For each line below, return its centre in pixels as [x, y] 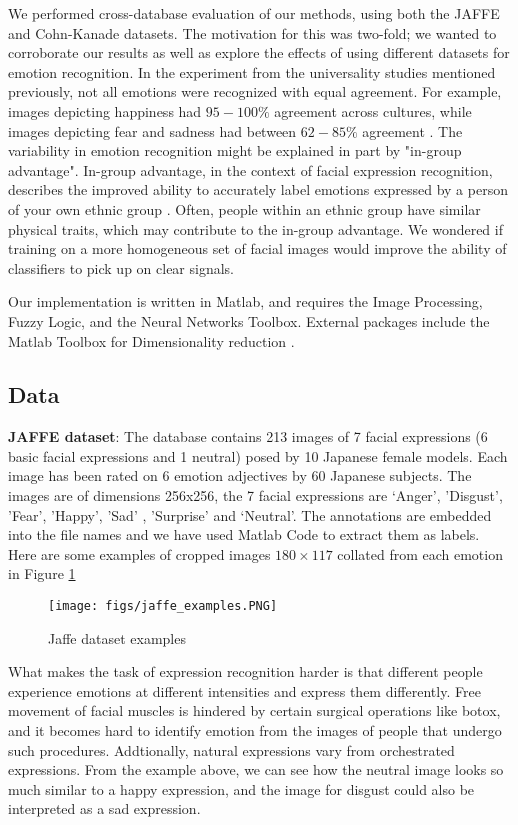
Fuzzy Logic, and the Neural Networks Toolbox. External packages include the [249, 320]
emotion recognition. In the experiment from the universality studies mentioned [252, 71]
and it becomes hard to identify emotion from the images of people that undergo [255, 730]
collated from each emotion [420, 553]
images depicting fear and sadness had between [152, 130]
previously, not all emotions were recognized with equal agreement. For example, [255, 91]
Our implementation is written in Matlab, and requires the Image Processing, [245, 301]
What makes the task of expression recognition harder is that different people [245, 671]
